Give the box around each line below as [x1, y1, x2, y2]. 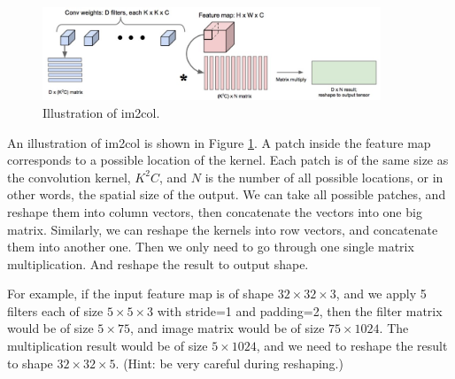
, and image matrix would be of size [129, 319, 325, 337]
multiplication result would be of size [7, 336, 208, 355]
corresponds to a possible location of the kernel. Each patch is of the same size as [7, 151, 449, 169]
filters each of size [7, 301, 104, 320]
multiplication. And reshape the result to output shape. [7, 254, 309, 273]
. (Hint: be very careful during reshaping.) [115, 353, 343, 372]
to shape [7, 353, 53, 372]
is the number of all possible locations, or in [204, 167, 443, 186]
